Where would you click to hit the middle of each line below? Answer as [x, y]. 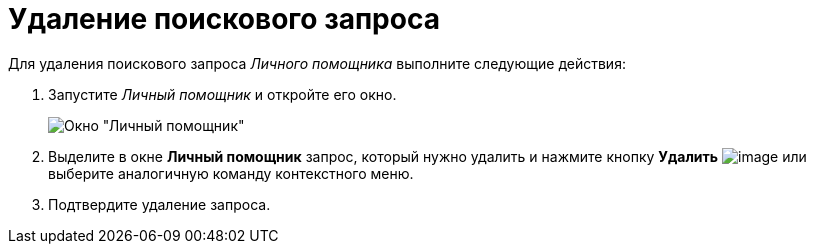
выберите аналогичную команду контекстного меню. [231, 173]
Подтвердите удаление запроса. [159, 204]
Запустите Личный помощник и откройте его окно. [222, 94]
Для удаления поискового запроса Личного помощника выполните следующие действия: [317, 63]
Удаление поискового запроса [224, 19]
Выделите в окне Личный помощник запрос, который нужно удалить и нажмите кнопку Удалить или [427, 156]
